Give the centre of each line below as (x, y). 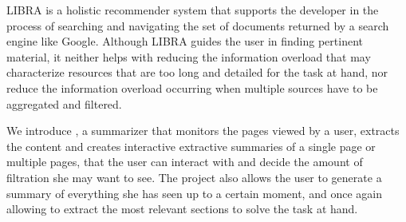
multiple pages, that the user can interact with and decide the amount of (185, 162)
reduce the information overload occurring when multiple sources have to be (192, 87)
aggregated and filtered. (64, 103)
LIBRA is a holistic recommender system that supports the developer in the (193, 10)
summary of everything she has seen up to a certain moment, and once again (194, 193)
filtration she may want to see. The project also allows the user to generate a (194, 177)
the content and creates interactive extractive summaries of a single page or (191, 146)
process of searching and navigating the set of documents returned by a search (198, 25)
